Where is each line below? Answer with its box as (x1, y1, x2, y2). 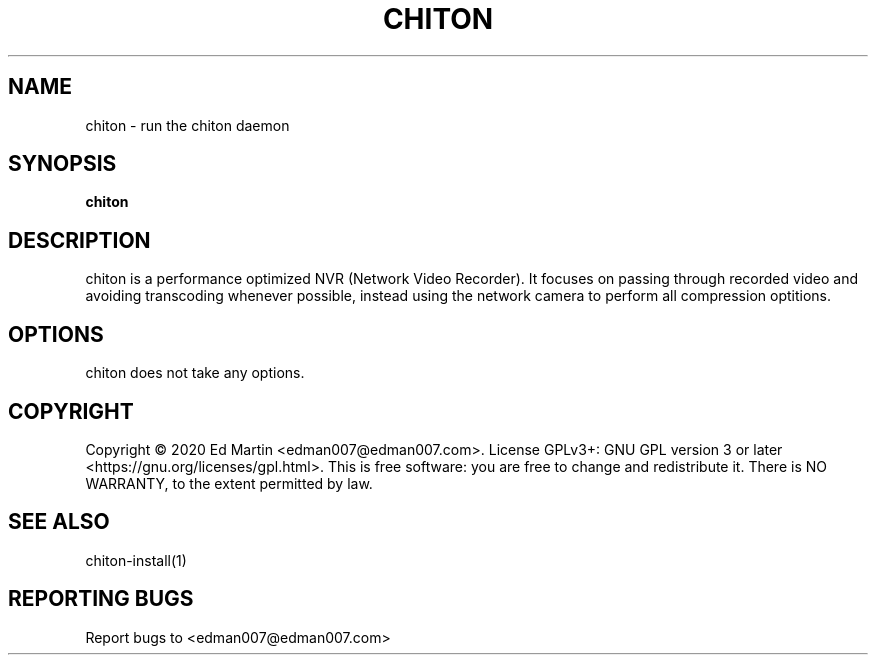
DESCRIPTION (8, 227, 151, 253)
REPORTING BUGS (8, 586, 194, 612)
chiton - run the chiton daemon (85, 116, 290, 134)
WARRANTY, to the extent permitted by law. (85, 474, 373, 492)
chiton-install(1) (85, 551, 187, 569)
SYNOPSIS (8, 151, 117, 177)
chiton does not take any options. (85, 364, 305, 382)
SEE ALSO (8, 509, 110, 535)
